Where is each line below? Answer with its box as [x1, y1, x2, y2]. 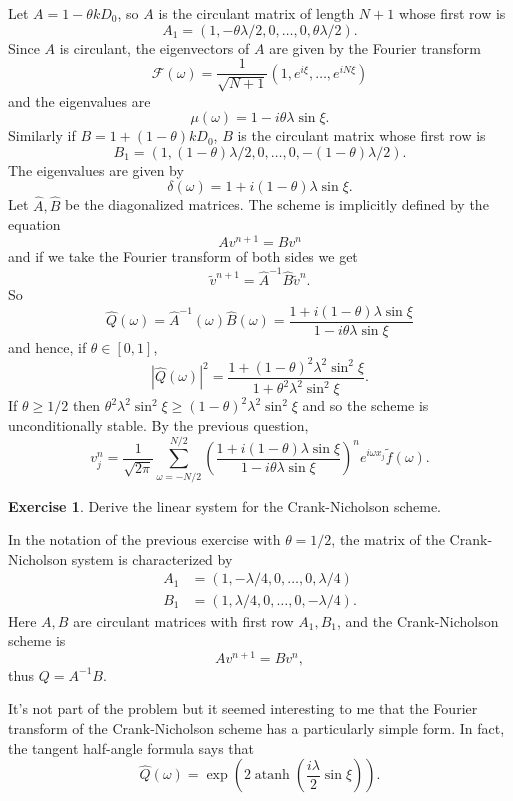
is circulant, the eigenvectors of [59, 37, 250, 58]
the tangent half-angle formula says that [8, 737, 254, 758]
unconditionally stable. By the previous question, [8, 414, 309, 435]
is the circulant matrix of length [158, 3, 355, 23]
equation [8, 214, 61, 235]
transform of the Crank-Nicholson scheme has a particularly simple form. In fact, [8, 717, 505, 738]
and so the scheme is [302, 395, 429, 416]
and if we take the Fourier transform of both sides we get [8, 245, 358, 266]
